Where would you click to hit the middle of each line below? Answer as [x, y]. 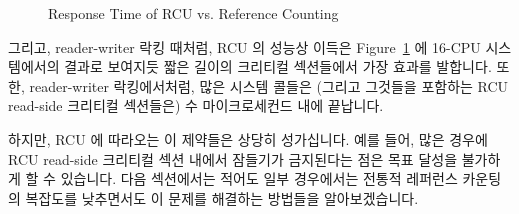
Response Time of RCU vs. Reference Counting [193, 13]
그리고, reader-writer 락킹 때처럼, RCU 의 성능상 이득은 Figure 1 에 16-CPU [244, 46]
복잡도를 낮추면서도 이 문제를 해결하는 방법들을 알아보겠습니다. [222, 197]
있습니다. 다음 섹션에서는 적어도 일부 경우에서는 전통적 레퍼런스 [259, 178]
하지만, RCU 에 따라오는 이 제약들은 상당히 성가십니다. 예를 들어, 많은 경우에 [248, 138]
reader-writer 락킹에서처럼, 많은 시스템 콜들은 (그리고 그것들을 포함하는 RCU [269, 85]
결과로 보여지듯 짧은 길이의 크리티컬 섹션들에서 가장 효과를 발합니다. [278, 66]
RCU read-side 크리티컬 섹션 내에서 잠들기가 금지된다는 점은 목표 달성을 [233, 158]
